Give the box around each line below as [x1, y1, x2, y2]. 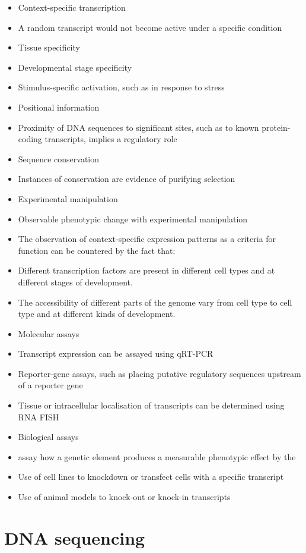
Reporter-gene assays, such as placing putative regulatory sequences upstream [18, 367, 301, 379]
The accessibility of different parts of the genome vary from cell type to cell [18, 296, 292, 308]
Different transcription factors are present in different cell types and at [18, 264, 275, 276]
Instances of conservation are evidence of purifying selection [18, 172, 235, 185]
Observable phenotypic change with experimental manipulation [18, 212, 248, 225]
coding [18, 133, 42, 145]
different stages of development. [18, 275, 133, 288]
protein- [262, 121, 291, 133]
